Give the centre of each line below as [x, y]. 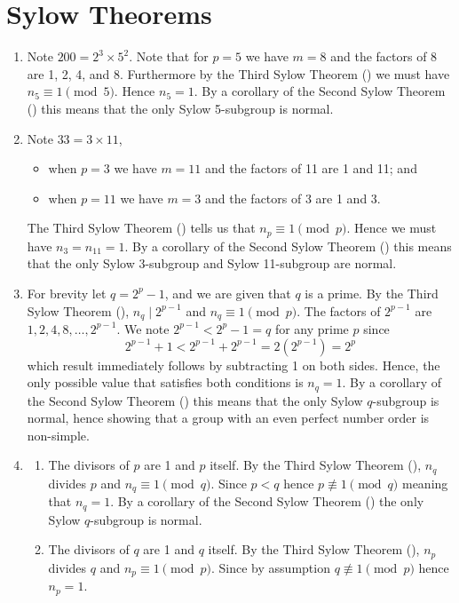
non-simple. [58, 435]
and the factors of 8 [384, 56]
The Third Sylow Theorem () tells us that [141, 228]
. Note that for [169, 56]
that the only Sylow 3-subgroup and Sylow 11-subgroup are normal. [212, 263]
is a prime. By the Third [372, 293]
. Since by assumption [271, 567]
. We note [143, 328]
